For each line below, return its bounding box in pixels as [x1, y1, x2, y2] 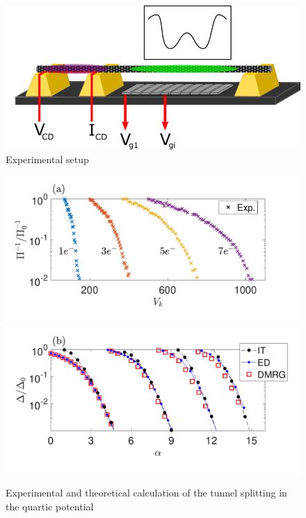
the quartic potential [6, 499, 94, 514]
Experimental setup [6, 151, 89, 166]
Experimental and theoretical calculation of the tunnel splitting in [6, 485, 287, 500]
